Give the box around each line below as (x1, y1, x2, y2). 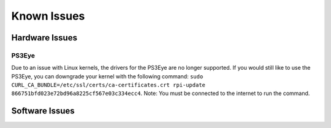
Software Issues (11, 106, 75, 116)
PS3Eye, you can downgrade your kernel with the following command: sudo (11, 72, 204, 80)
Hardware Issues (11, 32, 78, 43)
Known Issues (11, 9, 85, 23)
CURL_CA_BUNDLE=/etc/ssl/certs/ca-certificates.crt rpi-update (11, 81, 205, 89)
